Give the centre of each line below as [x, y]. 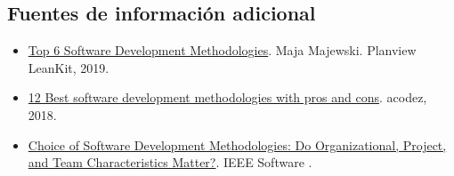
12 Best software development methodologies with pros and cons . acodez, [227, 97]
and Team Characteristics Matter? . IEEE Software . [170, 162]
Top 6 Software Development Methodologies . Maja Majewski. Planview [222, 50]
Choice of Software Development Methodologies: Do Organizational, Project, [237, 144]
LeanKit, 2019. [69, 67]
